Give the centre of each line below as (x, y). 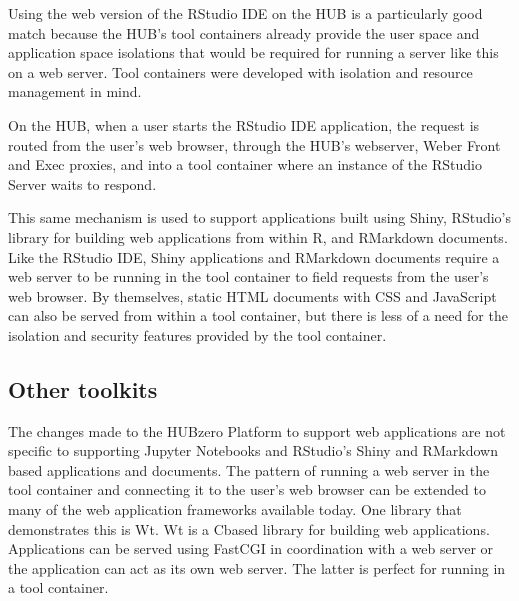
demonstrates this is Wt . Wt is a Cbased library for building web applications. (249, 528)
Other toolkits (83, 388)
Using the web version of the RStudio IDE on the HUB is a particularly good (245, 13)
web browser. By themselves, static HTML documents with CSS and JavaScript (252, 295)
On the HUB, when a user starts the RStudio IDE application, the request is (244, 124)
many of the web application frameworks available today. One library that (235, 509)
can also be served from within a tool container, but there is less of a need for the (258, 315)
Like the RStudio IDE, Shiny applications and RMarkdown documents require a (254, 256)
